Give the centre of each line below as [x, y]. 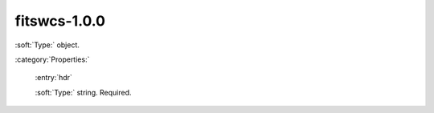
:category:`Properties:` [52, 59]
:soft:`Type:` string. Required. [83, 92]
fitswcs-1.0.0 [60, 21]
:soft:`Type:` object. [47, 45]
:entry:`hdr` [53, 78]
